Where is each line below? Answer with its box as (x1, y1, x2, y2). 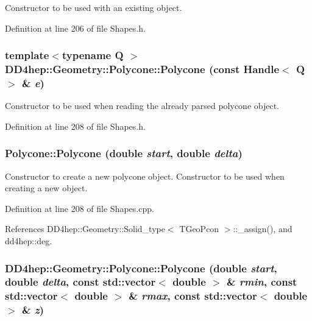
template (5, 48, 49, 63)
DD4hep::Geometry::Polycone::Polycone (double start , (5, 260, 277, 275)
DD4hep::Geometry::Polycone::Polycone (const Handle (5, 62, 280, 77)
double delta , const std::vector (5, 274, 156, 289)
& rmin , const (226, 274, 297, 289)
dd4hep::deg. (5, 235, 52, 247)
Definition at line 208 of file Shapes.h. (5, 119, 146, 132)
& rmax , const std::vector (129, 288, 257, 303)
